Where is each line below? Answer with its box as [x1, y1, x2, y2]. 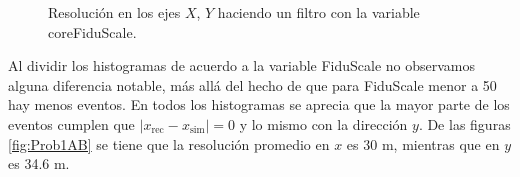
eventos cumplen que [8, 113, 135, 134]
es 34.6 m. [8, 153, 70, 174]
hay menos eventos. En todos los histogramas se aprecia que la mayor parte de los [8, 94, 510, 115]
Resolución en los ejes [48, 2, 181, 22]
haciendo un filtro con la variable [217, 2, 420, 22]
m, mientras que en [381, 133, 500, 154]
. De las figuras [418, 113, 511, 134]
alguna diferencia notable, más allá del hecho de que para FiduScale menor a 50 [8, 74, 497, 95]
